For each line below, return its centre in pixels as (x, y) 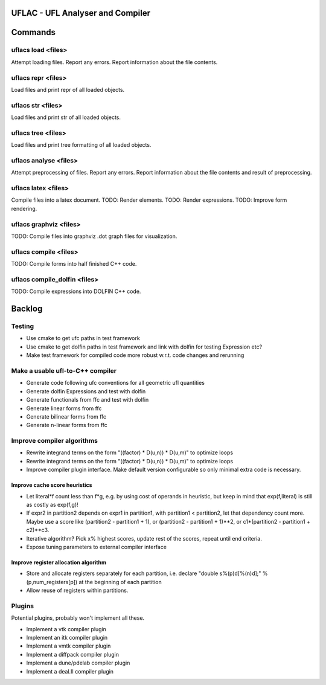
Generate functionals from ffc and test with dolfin (88, 400)
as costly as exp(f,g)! (52, 505)
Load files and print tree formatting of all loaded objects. (81, 145)
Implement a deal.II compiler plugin (70, 671)
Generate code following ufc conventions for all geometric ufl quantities (116, 383)
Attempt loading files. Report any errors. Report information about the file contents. (114, 62)
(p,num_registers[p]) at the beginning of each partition (94, 582)
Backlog (27, 309)
